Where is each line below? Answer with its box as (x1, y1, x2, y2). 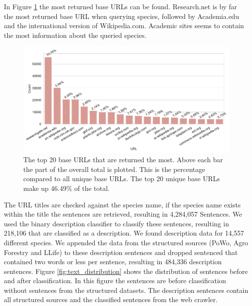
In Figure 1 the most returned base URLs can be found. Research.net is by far (4, 1, 237, 11)
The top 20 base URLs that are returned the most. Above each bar (23, 154, 223, 165)
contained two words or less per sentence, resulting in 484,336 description (4, 256, 222, 267)
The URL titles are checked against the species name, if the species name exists (4, 199, 241, 209)
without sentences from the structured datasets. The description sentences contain (4, 285, 249, 295)
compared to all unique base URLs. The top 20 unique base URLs (23, 173, 220, 184)
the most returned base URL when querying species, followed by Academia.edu (4, 11, 239, 21)
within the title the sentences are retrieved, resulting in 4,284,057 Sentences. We (4, 209, 242, 219)
